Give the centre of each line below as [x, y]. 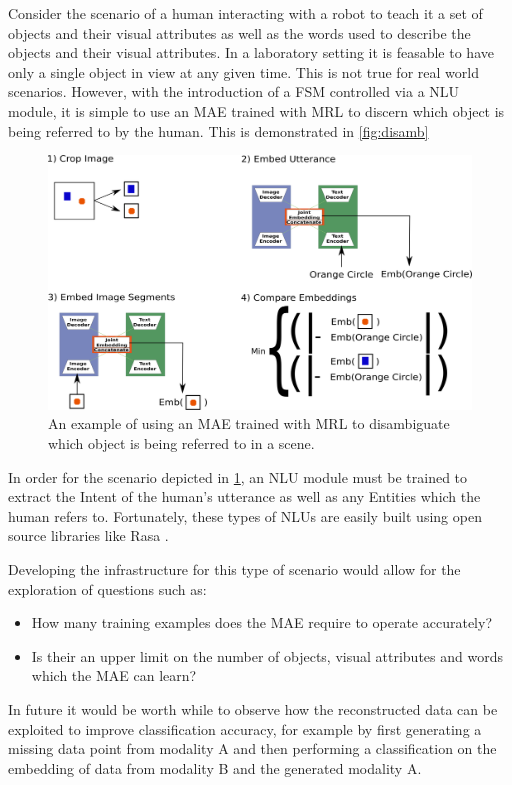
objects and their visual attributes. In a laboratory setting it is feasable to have [251, 52]
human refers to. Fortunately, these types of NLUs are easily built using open [245, 515]
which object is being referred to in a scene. [181, 442]
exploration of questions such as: [107, 588]
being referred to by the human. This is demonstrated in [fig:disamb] [218, 130]
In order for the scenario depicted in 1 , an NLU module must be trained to [238, 476]
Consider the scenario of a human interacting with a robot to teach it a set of [245, 13]
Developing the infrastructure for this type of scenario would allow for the [234, 568]
